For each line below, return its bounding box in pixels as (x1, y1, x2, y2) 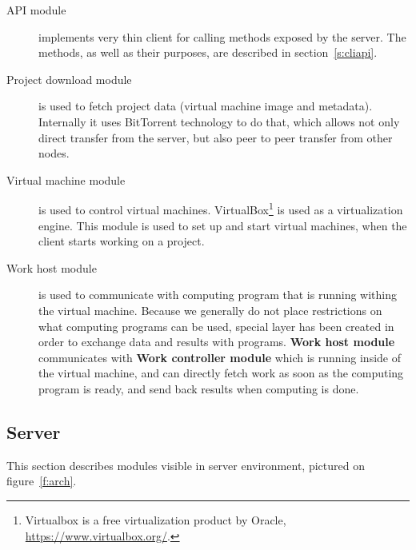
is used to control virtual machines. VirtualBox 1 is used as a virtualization (38, 199, 403, 217)
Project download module (6, 70, 132, 87)
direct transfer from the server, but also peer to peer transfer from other (38, 129, 393, 145)
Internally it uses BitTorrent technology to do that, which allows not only (38, 113, 400, 130)
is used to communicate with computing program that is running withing (38, 286, 397, 303)
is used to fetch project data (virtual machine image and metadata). (38, 98, 373, 114)
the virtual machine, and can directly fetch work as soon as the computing (38, 365, 404, 381)
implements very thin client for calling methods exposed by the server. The (38, 28, 406, 45)
